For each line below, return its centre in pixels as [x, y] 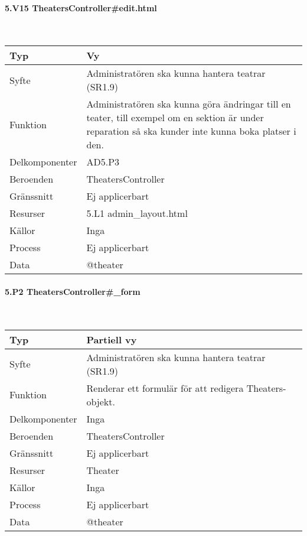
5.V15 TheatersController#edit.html [81, 7]
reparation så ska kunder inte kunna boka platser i [191, 131]
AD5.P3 [103, 162]
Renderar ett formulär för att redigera [165, 388]
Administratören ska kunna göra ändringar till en [189, 104]
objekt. [101, 401]
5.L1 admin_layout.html [137, 213]
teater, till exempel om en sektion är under [175, 118]
